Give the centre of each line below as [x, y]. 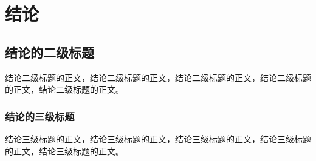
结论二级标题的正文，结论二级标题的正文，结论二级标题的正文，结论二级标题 [158, 77]
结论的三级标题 [40, 116]
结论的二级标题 [50, 52]
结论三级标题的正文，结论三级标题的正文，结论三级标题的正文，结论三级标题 [158, 138]
